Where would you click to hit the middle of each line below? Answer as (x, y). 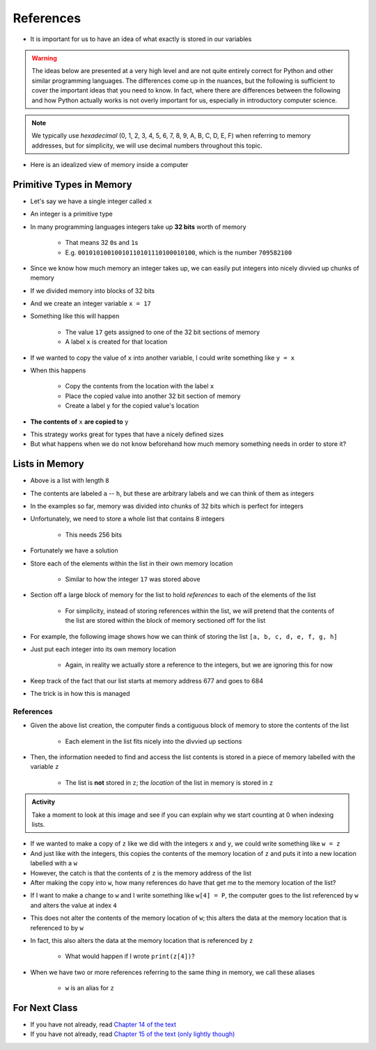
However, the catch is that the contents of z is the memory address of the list (141, 873)
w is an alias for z (89, 988)
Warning (44, 58)
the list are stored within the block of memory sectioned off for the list (165, 621)
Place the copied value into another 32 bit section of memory (153, 396)
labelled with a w (54, 864)
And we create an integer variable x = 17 (91, 303)
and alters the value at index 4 (74, 905)
